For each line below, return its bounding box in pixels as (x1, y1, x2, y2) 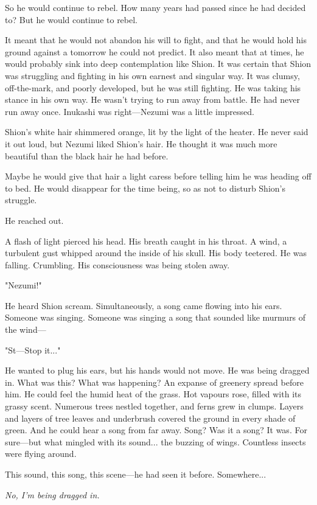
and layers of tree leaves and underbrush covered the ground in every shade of (5, 411, 296, 424)
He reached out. (5, 214, 64, 226)
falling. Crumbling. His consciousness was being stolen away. (5, 258, 230, 271)
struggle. (5, 193, 37, 206)
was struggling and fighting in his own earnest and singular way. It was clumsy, (5, 69, 300, 82)
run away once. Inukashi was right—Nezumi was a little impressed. (5, 105, 254, 117)
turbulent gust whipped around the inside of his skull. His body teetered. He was (5, 246, 307, 259)
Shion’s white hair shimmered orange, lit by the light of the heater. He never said (5, 125, 308, 138)
